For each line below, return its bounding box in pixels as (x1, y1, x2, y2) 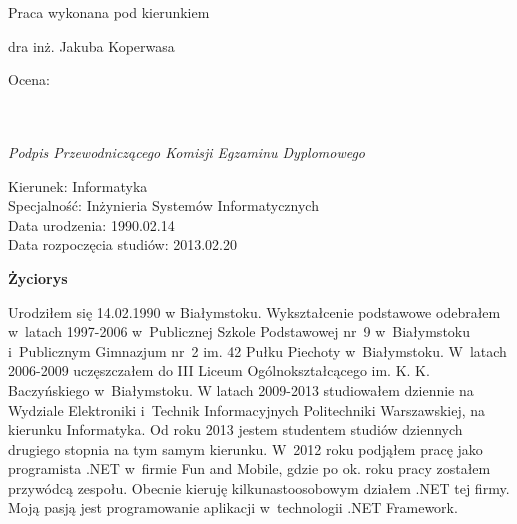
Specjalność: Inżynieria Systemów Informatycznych (8, 195, 319, 216)
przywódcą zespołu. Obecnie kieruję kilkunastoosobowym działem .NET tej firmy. (8, 477, 510, 498)
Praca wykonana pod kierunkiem (8, 2, 210, 22)
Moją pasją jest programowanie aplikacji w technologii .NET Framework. (8, 497, 458, 518)
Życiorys (8, 267, 68, 288)
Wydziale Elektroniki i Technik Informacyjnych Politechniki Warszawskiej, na (8, 399, 486, 420)
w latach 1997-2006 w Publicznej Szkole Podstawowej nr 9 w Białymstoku (8, 321, 471, 342)
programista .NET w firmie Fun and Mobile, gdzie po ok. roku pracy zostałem (8, 458, 491, 479)
